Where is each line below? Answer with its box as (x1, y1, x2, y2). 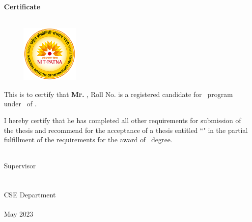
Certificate (4, 1, 40, 11)
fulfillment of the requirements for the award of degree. (4, 134, 172, 145)
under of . (4, 98, 37, 109)
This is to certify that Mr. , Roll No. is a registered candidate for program (4, 89, 233, 99)
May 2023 (4, 209, 33, 219)
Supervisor (4, 160, 36, 171)
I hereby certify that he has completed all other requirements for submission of (4, 115, 241, 125)
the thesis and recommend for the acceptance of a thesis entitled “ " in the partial (4, 125, 248, 135)
